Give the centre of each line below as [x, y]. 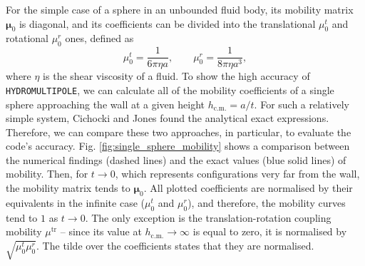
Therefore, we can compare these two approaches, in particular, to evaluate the [179, 132]
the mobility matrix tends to [68, 188]
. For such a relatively [302, 104]
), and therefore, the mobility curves [267, 202]
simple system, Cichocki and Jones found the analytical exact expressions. [168, 118]
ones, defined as [99, 38]
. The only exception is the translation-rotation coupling [208, 217]
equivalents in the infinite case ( [75, 202]
